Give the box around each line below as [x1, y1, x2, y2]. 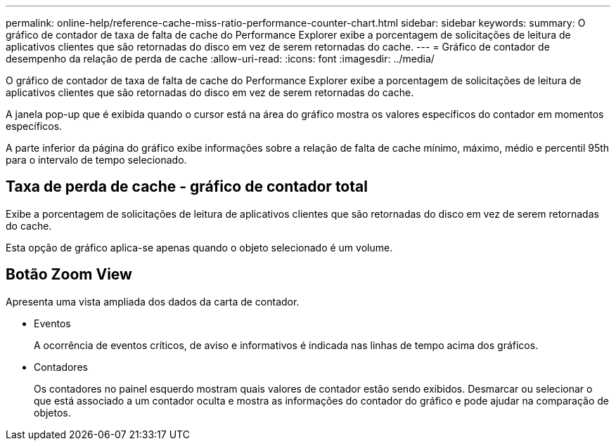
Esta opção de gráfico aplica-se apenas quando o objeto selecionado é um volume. [6, 241, 393, 254]
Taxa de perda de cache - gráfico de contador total [6, 178, 368, 196]
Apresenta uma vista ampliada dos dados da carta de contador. [6, 295, 300, 308]
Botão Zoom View [6, 265, 132, 284]
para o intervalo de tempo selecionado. [6, 154, 187, 166]
